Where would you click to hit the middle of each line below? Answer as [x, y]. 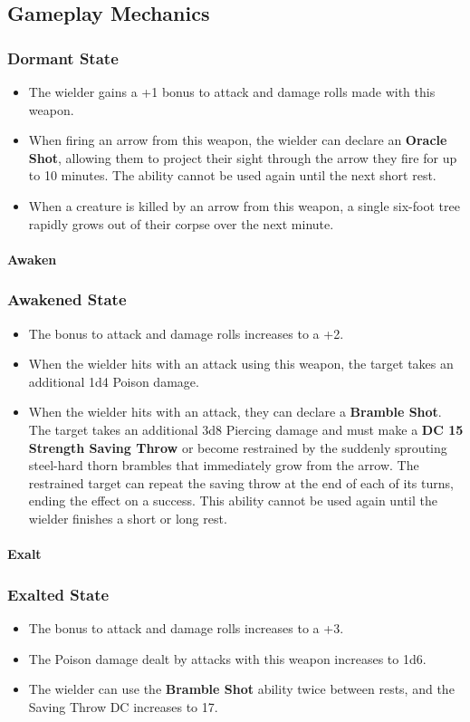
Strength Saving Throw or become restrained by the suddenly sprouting [238, 447]
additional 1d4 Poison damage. [114, 381]
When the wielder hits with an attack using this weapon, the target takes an [241, 364]
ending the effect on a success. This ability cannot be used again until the [233, 501]
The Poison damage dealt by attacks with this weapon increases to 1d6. [227, 658]
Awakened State [67, 299]
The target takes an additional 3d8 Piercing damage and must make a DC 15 [246, 429]
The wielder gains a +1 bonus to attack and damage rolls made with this [232, 91]
